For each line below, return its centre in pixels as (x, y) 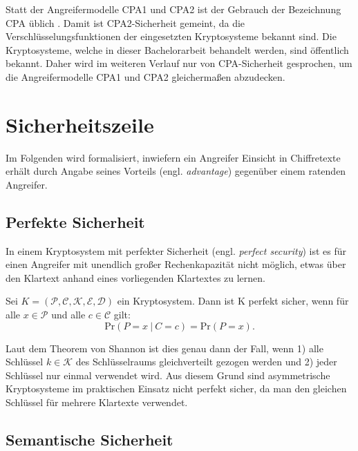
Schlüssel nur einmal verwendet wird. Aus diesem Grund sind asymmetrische (168, 375)
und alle (68, 315)
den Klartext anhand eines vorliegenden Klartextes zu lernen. (135, 277)
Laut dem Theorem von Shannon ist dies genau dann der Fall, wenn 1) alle (164, 348)
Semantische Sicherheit (89, 439)
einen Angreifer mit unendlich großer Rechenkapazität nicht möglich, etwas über (176, 264)
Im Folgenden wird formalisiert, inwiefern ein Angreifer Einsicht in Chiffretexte (173, 157)
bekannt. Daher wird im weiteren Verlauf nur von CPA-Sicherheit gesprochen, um (179, 63)
